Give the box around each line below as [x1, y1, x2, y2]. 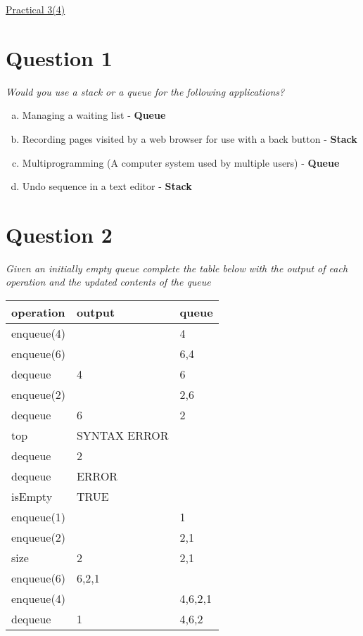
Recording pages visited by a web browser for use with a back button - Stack [22, 131, 357, 146]
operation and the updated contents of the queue [6, 274, 211, 289]
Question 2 [6, 220, 113, 248]
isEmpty [11, 488, 53, 504]
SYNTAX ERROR [76, 427, 169, 443]
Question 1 [6, 43, 113, 72]
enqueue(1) [11, 509, 65, 525]
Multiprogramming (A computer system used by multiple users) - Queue [22, 155, 340, 170]
